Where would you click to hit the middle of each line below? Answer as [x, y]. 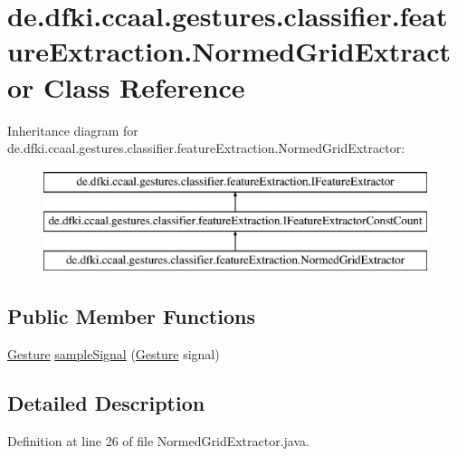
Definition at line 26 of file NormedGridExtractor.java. [158, 440]
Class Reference [144, 86]
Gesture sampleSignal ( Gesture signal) [114, 353]
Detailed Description [106, 402]
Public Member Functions [131, 316]
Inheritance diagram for [73, 130]
